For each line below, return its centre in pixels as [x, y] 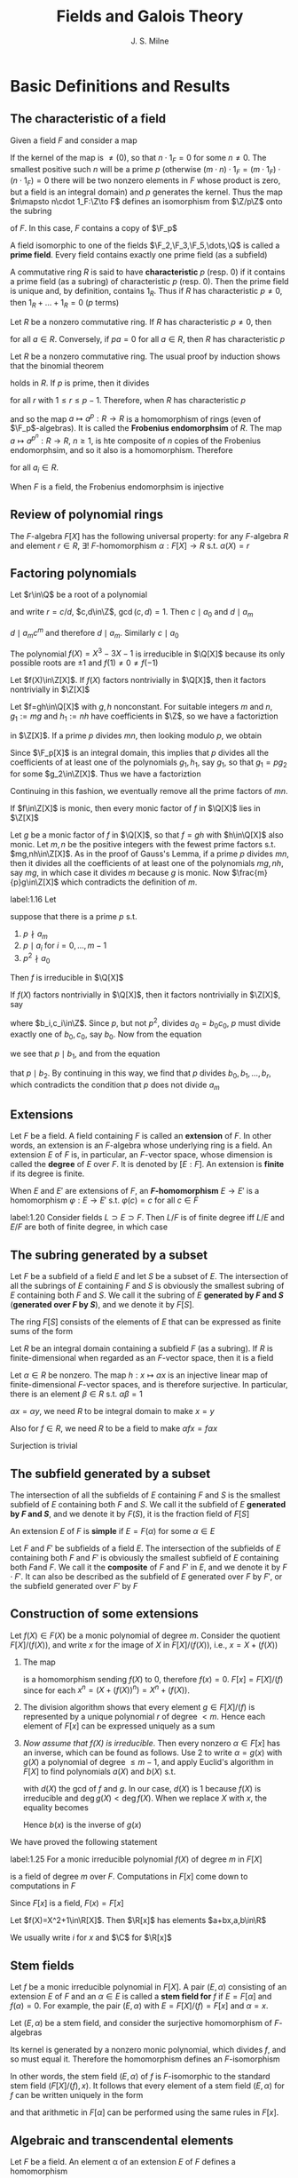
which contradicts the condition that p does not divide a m [115, 1085]
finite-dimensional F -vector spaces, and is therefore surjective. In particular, [149, 1385]
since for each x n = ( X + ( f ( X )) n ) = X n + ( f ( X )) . [106, 1689]
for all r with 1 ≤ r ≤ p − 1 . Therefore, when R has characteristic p [128, 400]
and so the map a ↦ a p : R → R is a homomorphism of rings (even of [136, 417]
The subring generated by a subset [109, 1255]
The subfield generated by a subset [110, 1473]
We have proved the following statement [84, 1842]
